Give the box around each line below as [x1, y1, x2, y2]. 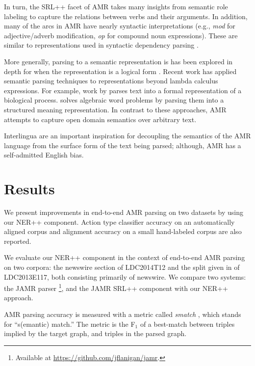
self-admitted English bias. [4, 150, 84, 160]
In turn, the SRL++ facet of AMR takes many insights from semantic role [4, 1, 228, 11]
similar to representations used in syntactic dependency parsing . [4, 40, 199, 50]
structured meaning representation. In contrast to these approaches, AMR [4, 104, 227, 114]
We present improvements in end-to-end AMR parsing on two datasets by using [4, 207, 244, 217]
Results [4, 179, 55, 199]
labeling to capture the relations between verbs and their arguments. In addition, [4, 11, 248, 21]
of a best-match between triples [140, 318, 235, 329]
